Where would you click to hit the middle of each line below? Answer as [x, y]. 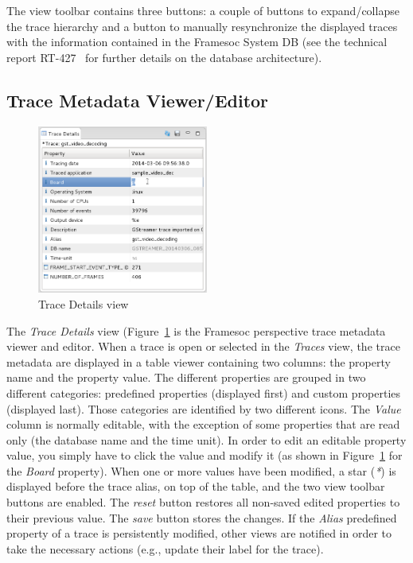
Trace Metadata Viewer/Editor [138, 100]
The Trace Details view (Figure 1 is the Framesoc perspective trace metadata [196, 330]
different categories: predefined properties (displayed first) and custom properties [204, 392]
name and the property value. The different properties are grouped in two [186, 377]
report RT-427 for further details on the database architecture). [164, 57]
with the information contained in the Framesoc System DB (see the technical [197, 42]
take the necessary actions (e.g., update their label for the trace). [165, 548]
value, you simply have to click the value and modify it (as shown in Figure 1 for [205, 455]
